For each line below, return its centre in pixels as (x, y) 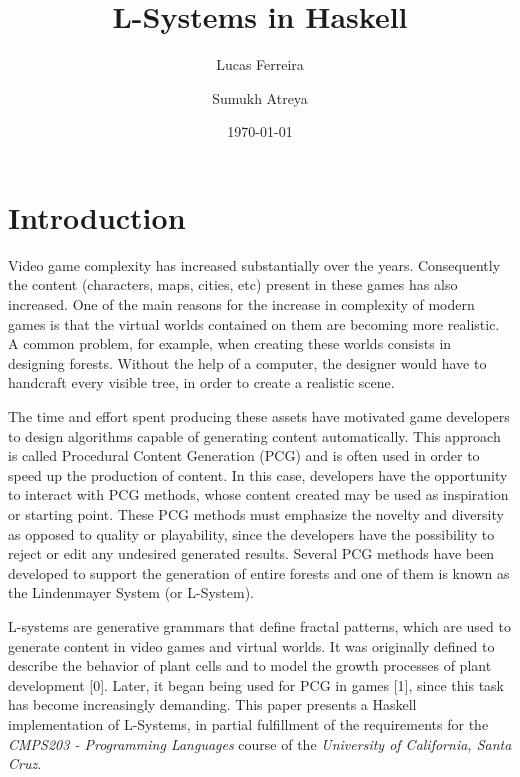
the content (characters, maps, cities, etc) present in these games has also (233, 284)
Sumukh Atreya (260, 97)
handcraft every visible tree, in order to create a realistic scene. (201, 382)
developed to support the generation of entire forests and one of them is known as (259, 572)
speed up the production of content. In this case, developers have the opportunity (258, 474)
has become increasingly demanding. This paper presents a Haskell (212, 704)
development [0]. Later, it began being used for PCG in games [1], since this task (256, 684)
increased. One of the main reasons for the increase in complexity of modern (241, 304)
